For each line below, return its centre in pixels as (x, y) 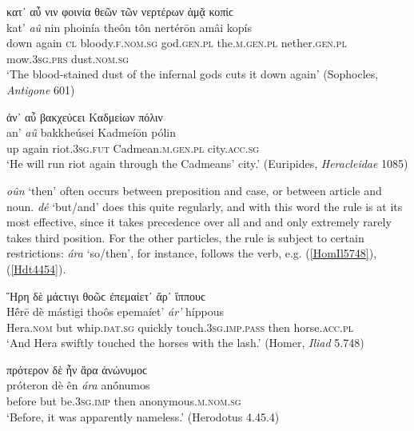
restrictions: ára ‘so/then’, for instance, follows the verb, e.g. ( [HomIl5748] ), (192, 253)
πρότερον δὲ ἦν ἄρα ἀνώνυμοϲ (77, 369)
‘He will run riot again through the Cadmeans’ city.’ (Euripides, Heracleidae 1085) (207, 164)
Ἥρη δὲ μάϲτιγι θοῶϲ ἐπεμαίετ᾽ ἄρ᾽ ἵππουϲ (106, 295)
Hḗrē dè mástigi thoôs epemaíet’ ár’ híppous (115, 311)
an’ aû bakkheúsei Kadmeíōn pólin (91, 132)
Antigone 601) (41, 89)
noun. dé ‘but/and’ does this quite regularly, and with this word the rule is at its (205, 206)
